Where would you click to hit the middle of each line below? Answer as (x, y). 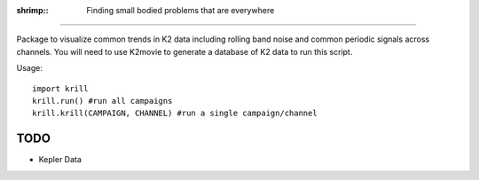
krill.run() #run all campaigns (102, 101)
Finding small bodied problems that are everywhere (181, 10)
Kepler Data (60, 160)
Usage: (30, 68)
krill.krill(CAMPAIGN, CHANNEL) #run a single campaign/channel (175, 113)
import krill (60, 88)
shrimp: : (32, 10)
